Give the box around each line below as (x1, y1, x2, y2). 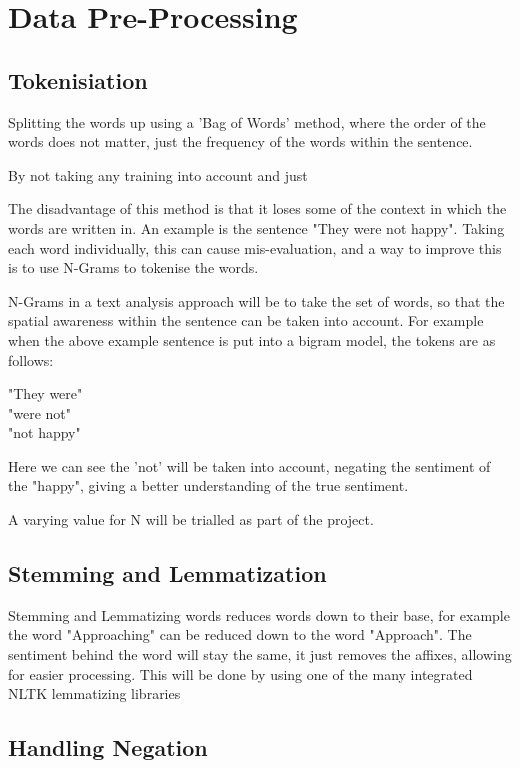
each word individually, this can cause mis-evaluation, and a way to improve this (8, 237, 502, 258)
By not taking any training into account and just (8, 164, 308, 185)
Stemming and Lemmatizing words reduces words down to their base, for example (8, 604, 510, 625)
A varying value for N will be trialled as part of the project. (8, 509, 374, 530)
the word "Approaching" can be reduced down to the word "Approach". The (8, 624, 472, 645)
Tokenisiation (8, 64, 148, 95)
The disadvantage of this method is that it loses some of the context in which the (8, 198, 507, 219)
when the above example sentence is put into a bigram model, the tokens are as (8, 329, 496, 350)
